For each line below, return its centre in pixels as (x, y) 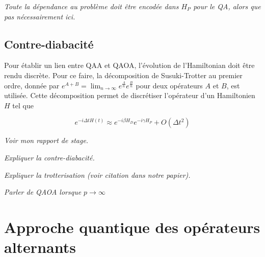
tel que (23, 105)
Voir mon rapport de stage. (46, 140)
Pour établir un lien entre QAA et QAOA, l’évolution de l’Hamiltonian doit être (129, 65)
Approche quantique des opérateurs (132, 227)
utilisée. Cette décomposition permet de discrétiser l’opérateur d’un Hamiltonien (130, 95)
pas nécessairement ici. (40, 16)
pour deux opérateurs (169, 85)
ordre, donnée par (32, 85)
